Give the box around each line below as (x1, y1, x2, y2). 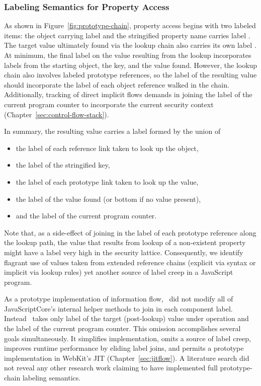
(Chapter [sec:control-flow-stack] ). (4, 109, 109, 119)
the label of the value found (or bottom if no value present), (16, 193, 201, 204)
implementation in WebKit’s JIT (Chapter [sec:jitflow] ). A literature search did (4, 352, 249, 363)
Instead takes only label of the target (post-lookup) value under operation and (4, 313, 249, 324)
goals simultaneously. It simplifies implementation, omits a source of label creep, (4, 333, 251, 343)
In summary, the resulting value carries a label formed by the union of (4, 126, 221, 136)
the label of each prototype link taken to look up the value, (16, 176, 199, 187)
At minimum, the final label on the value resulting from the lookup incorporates (4, 50, 251, 60)
